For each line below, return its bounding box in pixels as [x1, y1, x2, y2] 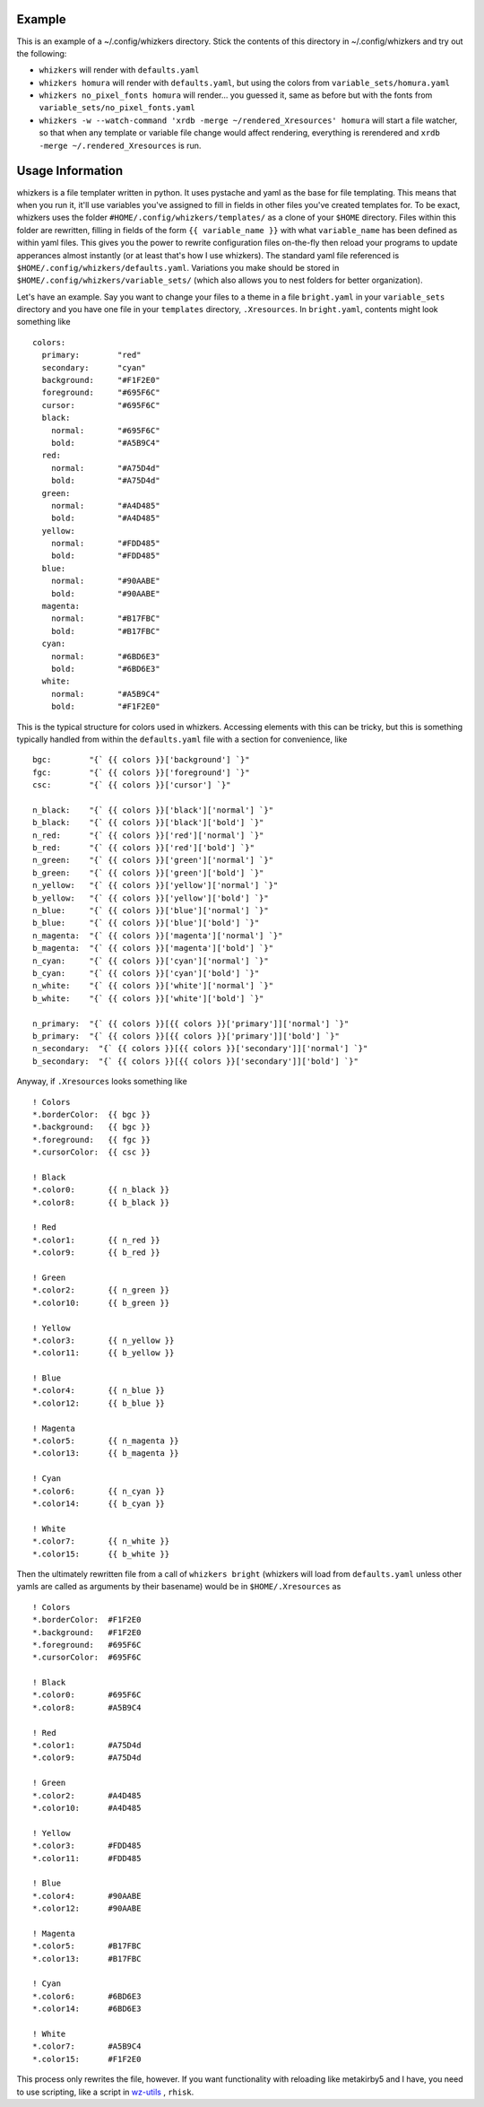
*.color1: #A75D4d [32, 1740, 142, 1751]
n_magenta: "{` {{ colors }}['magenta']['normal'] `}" [32, 930, 283, 941]
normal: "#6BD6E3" [50, 651, 160, 661]
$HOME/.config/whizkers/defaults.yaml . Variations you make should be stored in [16, 262, 340, 273]
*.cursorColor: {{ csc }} [32, 1147, 151, 1157]
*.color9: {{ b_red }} [32, 1248, 160, 1258]
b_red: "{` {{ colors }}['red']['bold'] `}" [32, 843, 255, 853]
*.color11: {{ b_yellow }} [32, 1348, 175, 1358]
